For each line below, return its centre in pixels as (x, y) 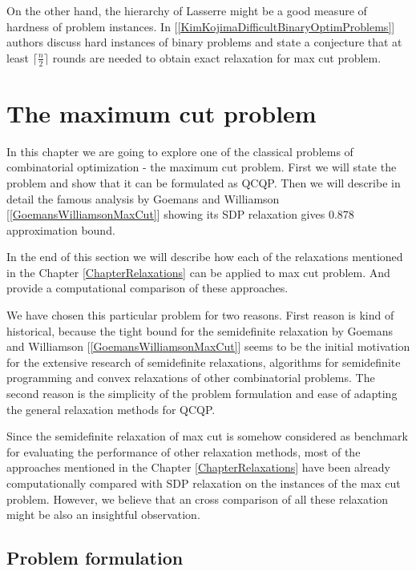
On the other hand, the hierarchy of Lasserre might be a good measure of (187, 10)
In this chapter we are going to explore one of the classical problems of (180, 151)
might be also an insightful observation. (103, 515)
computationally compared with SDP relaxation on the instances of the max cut (204, 483)
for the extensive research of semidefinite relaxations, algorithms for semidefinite (204, 362)
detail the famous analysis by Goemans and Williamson (143, 198)
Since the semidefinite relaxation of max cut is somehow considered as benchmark (207, 436)
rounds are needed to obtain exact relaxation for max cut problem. (217, 57)
